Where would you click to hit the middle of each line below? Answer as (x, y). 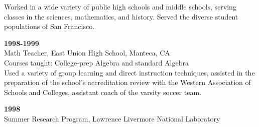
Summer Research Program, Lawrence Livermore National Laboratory (112, 118)
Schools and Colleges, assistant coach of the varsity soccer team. (103, 92)
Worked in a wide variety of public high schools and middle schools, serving (120, 6)
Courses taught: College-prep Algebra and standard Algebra (96, 62)
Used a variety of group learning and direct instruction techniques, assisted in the (129, 72)
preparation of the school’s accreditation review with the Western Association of (127, 82)
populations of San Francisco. (49, 26)
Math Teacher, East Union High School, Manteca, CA (87, 53)
